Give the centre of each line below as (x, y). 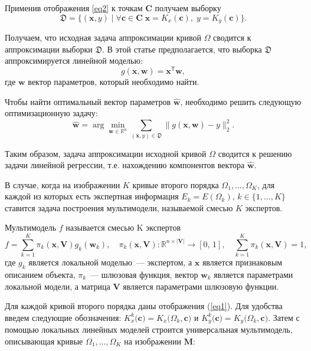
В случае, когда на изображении (63, 184)
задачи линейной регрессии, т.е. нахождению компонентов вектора (125, 165)
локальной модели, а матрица (58, 286)
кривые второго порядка (176, 184)
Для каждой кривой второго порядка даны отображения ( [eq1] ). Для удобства (144, 306)
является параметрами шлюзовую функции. (201, 286)
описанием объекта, (40, 274)
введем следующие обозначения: (63, 317)
